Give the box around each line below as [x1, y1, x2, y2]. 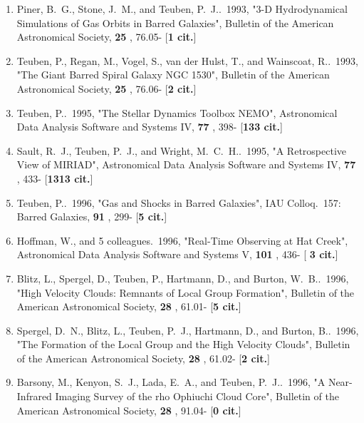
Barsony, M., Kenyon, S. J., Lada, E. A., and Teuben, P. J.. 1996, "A [16, 374, 326, 389]
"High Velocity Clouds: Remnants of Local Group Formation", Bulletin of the [16, 285, 355, 300]
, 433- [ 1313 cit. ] [16, 170, 93, 185]
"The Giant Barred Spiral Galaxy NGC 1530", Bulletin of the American [16, 67, 330, 82]
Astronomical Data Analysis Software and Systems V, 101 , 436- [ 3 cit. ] [16, 247, 338, 262]
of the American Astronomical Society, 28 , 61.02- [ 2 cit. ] [16, 350, 270, 365]
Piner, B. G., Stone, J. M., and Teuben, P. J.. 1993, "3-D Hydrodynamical [16, 1, 348, 16]
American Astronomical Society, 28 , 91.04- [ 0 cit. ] [16, 402, 241, 417]
